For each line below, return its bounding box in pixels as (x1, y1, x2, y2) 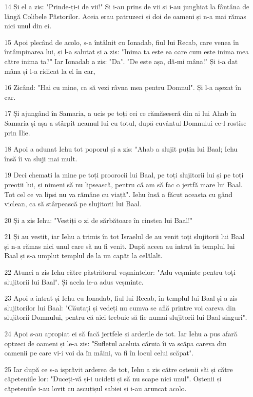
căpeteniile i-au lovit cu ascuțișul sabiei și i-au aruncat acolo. (4, 383, 187, 393)
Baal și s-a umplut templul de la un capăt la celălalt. (4, 250, 163, 261)
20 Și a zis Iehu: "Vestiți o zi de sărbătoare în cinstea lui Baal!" (4, 215, 193, 225)
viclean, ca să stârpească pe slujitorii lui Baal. (4, 198, 141, 209)
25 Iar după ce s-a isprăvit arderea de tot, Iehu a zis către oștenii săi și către (4, 364, 233, 374)
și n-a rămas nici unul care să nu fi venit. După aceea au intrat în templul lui (4, 241, 235, 251)
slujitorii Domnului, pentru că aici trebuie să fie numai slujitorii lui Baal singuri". (4, 312, 247, 322)
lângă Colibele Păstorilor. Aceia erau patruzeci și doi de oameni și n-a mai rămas (4, 11, 247, 21)
